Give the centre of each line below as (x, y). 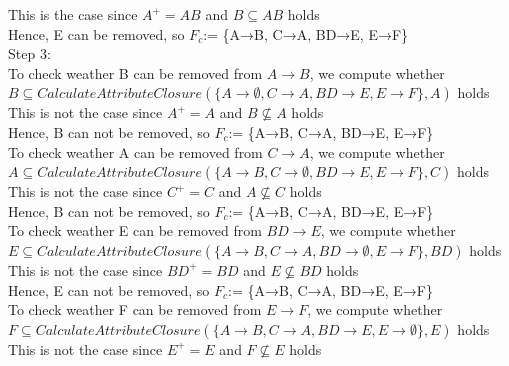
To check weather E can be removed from (135, 230)
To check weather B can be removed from (135, 72)
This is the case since (73, 14)
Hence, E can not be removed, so (109, 289)
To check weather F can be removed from (135, 309)
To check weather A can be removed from (135, 151)
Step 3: (29, 53)
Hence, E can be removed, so (96, 33)
